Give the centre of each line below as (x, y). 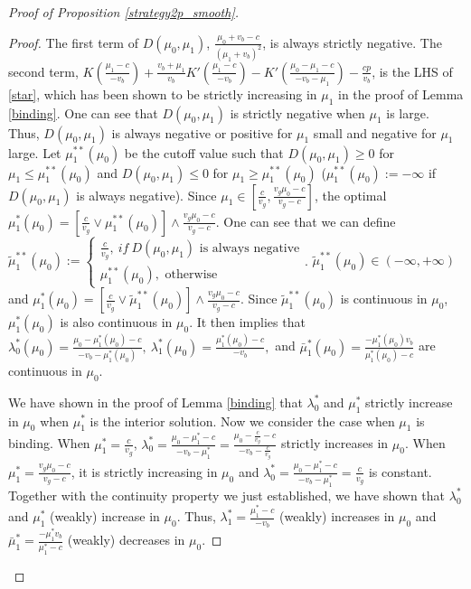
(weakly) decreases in (126, 540)
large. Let (35, 152)
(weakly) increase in (105, 516)
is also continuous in (116, 322)
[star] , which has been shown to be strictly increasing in (163, 93)
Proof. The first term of (73, 42)
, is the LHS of (412, 71)
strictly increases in (334, 443)
